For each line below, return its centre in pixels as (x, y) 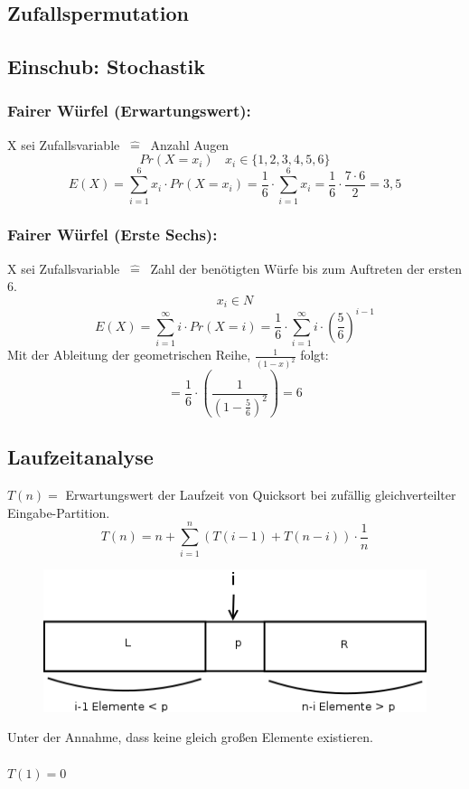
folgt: (314, 355)
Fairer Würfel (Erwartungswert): (129, 111)
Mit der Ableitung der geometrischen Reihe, (129, 355)
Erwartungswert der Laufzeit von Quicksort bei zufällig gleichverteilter (261, 495)
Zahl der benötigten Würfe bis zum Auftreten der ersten (306, 268)
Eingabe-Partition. (59, 512)
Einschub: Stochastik (107, 66)
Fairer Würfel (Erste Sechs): (113, 235)
